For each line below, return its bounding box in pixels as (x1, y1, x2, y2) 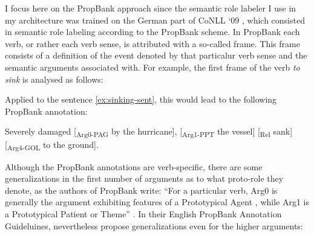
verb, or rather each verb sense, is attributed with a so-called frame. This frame (5, 37, 300, 49)
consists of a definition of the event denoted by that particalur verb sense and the (5, 49, 307, 62)
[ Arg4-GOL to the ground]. (5, 138, 99, 153)
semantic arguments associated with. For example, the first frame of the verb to (5, 60, 300, 73)
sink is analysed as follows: (5, 72, 103, 85)
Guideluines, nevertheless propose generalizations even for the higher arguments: (5, 219, 303, 232)
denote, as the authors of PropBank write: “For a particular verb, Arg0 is (5, 183, 278, 196)
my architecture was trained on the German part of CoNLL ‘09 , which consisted (5, 13, 305, 26)
